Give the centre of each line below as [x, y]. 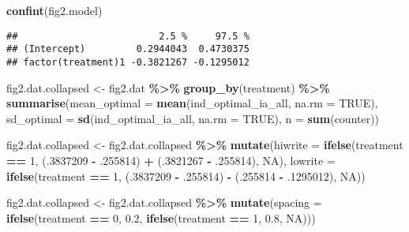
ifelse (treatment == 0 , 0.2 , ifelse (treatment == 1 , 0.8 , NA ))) [161, 217]
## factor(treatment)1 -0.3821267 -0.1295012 [128, 62]
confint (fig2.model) [54, 10]
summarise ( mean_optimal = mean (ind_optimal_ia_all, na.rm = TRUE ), [192, 103]
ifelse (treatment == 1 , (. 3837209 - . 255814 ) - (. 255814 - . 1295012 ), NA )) [186, 176]
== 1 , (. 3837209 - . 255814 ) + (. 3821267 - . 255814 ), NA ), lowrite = [171, 160]
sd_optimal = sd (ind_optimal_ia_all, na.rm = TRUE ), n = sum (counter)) [193, 118]
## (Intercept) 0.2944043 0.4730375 [128, 49]
